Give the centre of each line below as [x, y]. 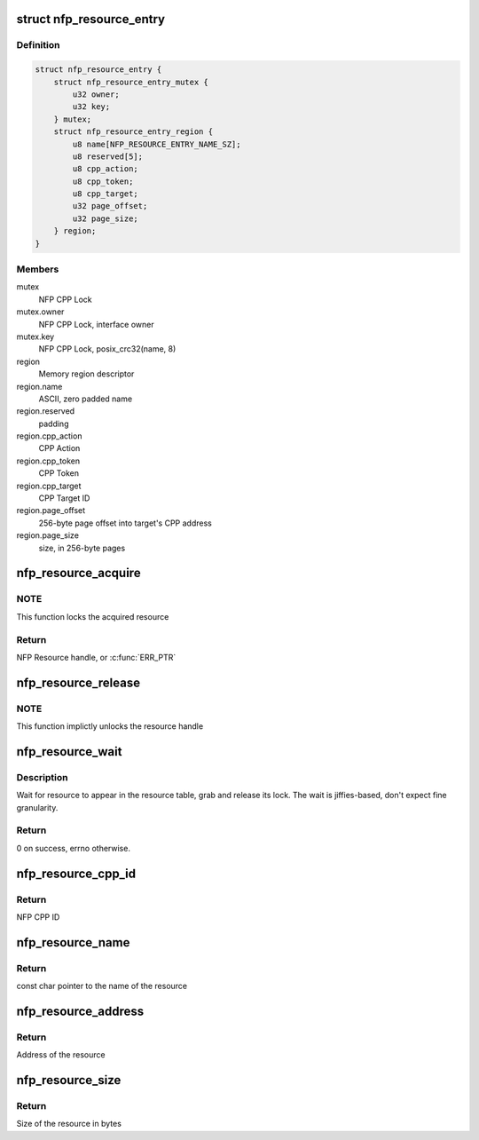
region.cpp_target [49, 486]
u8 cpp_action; [106, 169]
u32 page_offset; [110, 206]
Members [38, 269]
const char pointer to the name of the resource [102, 986]
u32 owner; [96, 94]
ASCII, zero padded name [86, 399]
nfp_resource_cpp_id [76, 873]
